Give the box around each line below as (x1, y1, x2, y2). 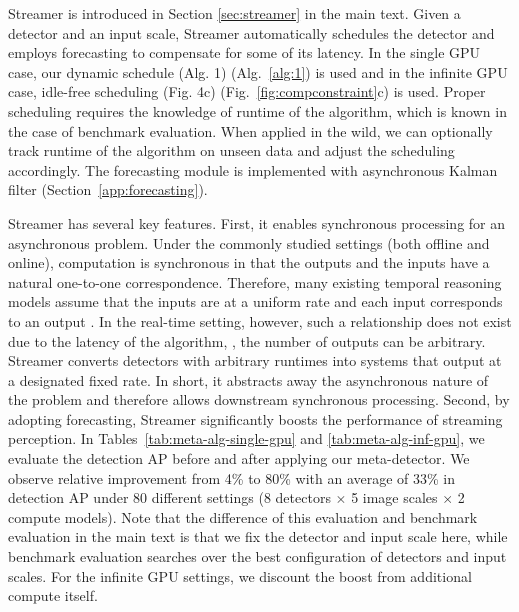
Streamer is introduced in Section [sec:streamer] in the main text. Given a (8, 3, 461, 23)
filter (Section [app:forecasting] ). (8, 179, 208, 200)
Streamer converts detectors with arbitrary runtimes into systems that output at (8, 350, 502, 371)
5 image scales (351, 487, 438, 508)
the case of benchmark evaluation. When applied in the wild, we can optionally (8, 120, 493, 141)
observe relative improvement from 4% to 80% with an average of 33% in (8, 467, 456, 488)
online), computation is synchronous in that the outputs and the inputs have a (8, 252, 490, 273)
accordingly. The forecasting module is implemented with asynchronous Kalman (8, 159, 498, 180)
